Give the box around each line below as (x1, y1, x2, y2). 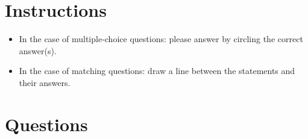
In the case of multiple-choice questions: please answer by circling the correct (19, 32, 303, 45)
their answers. (19, 76, 71, 88)
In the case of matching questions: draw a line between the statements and (19, 64, 295, 77)
